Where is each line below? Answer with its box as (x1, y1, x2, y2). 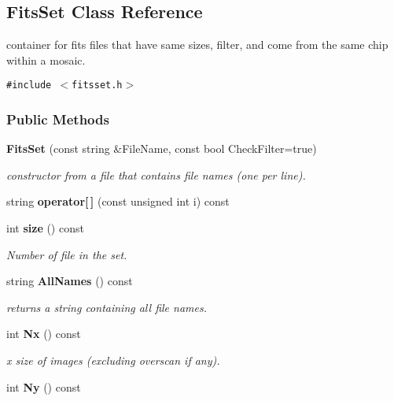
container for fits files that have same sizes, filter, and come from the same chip (6, 36, 388, 53)
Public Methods (6, 109, 109, 128)
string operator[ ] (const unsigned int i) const (6, 193, 230, 210)
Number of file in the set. (6, 246, 127, 262)
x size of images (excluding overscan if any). (6, 352, 220, 369)
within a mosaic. (6, 51, 86, 68)
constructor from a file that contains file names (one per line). (6, 166, 306, 183)
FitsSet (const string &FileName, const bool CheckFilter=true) (6, 140, 317, 157)
